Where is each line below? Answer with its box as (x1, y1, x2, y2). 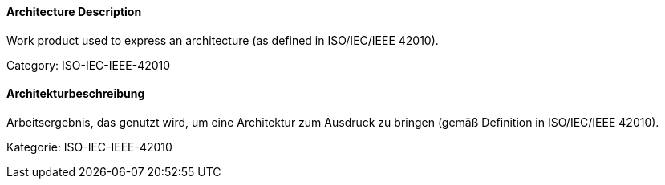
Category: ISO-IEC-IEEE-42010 (6, 58, 171, 72)
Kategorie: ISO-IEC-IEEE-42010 (6, 139, 172, 154)
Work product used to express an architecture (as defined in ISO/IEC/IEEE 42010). (6, 33, 439, 47)
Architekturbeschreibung (6, 86, 145, 101)
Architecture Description (6, 5, 142, 18)
